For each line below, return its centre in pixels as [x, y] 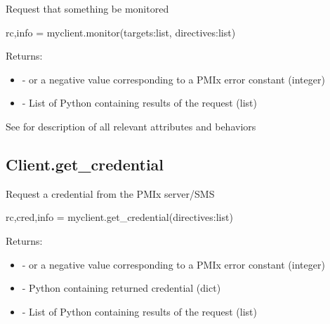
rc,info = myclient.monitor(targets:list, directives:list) [121, 32]
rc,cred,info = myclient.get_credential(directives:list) [119, 217]
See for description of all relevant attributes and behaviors [131, 126]
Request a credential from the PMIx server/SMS [110, 193]
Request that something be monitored [87, 8]
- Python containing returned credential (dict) [121, 288]
